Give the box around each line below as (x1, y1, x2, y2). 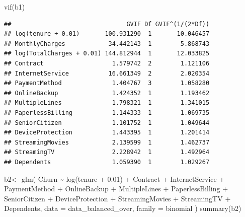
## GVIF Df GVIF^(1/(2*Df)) (4, 20, 210, 28)
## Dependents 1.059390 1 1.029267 (4, 158, 210, 166)
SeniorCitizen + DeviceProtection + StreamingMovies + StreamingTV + (4, 193, 231, 203)
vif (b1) (4, 2, 25, 12)
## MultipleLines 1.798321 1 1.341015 (4, 99, 210, 107)
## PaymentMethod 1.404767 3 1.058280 (4, 80, 210, 87)
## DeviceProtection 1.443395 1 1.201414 (4, 129, 210, 136)
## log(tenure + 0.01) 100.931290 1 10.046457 (4, 30, 210, 38)
